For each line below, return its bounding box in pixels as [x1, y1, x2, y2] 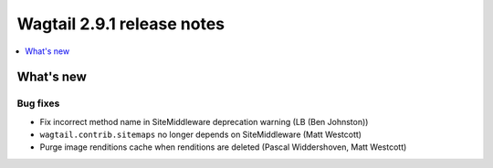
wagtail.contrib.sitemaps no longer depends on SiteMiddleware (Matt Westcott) [39, 129, 362, 141]
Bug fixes [16, 97, 60, 110]
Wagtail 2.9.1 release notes [16, 14, 226, 34]
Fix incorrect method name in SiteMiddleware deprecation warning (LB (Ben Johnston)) [39, 116, 369, 127]
